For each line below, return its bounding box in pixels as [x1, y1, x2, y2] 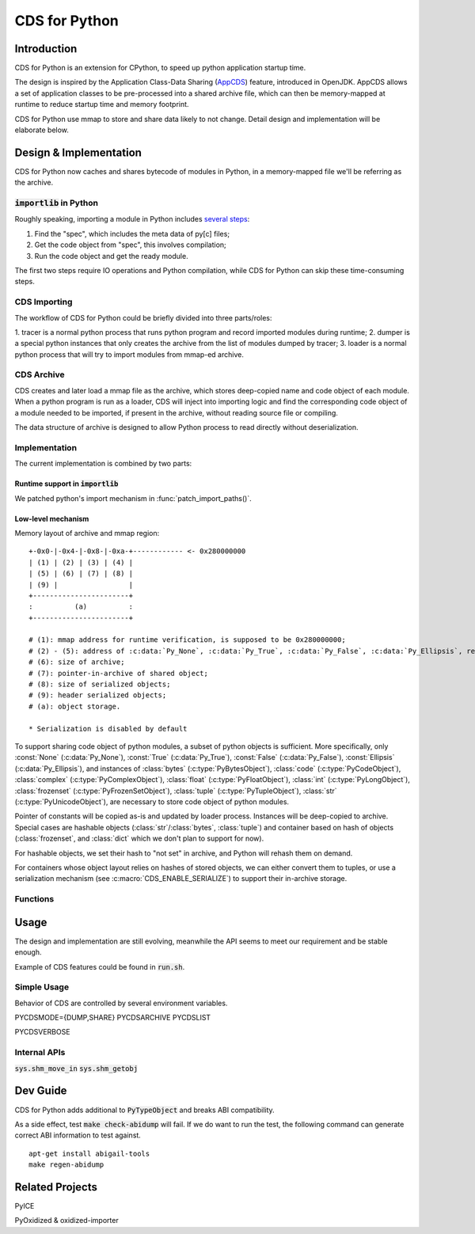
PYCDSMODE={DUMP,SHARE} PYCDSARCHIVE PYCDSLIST [14, 1013, 211, 1023]
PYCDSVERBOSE [14, 1027, 70, 1037]
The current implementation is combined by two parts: [14, 459, 192, 469]
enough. [14, 947, 43, 957]
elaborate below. [14, 125, 69, 135]
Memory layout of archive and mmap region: [14, 528, 160, 537]
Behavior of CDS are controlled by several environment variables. [14, 998, 228, 1008]
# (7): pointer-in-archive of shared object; [28, 669, 209, 678]
